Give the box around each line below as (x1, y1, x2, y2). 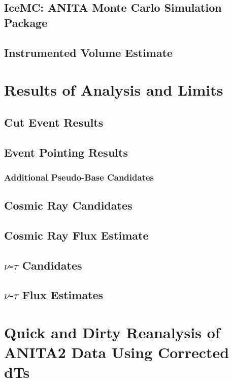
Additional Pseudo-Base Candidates (4, 170, 154, 183)
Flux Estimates (22, 287, 104, 303)
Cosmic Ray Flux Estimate (4, 227, 149, 243)
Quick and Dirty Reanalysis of (4, 322, 220, 343)
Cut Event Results (4, 114, 104, 130)
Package (4, 14, 48, 30)
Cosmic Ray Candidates (4, 197, 132, 213)
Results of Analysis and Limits (4, 79, 223, 100)
